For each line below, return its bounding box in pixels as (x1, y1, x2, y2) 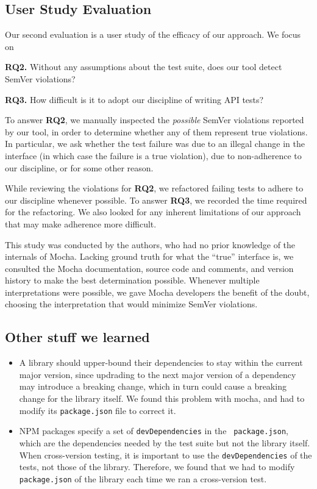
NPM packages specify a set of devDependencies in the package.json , (19, 424, 289, 437)
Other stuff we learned (5, 327, 150, 346)
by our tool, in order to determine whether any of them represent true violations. (5, 125, 308, 138)
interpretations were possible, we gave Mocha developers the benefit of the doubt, (5, 285, 310, 298)
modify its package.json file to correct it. (19, 404, 176, 416)
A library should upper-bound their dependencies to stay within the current (19, 356, 303, 369)
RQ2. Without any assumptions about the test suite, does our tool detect (5, 60, 282, 73)
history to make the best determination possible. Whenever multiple (5, 274, 260, 287)
